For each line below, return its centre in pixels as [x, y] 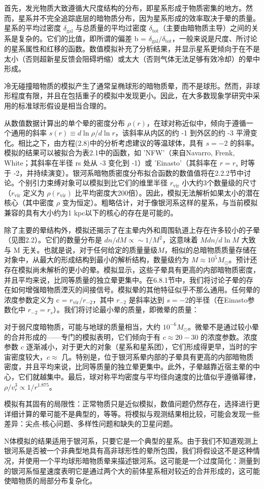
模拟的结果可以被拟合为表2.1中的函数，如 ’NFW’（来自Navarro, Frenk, [120, 153]
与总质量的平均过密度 [111, 28]
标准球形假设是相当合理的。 [64, 106]
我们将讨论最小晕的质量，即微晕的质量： [131, 309]
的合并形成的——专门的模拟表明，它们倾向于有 [82, 336]
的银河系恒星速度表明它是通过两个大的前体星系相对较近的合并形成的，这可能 [132, 470]
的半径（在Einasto [218, 299]
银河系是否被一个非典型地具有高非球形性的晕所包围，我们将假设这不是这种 [128, 451]
